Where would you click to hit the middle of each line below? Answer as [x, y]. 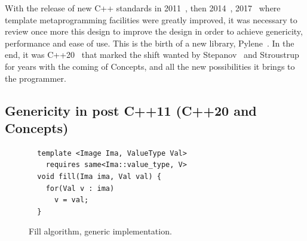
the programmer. [36, 78]
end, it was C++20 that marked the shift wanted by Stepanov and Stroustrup [152, 55]
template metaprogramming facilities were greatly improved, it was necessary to [151, 19]
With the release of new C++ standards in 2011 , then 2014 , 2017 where [143, 8]
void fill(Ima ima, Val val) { [99, 176]
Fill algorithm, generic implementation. [100, 231]
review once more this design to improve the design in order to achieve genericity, [154, 31]
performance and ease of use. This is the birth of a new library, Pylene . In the [150, 43]
